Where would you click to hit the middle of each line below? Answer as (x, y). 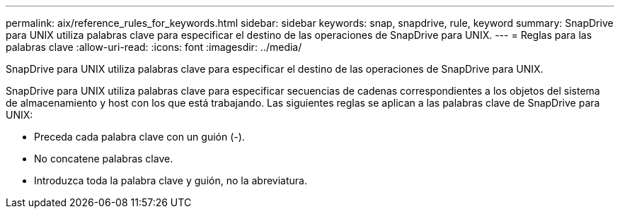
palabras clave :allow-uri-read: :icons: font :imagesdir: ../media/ (154, 47)
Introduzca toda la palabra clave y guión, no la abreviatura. (171, 180)
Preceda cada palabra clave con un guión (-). (139, 137)
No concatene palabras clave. (104, 159)
